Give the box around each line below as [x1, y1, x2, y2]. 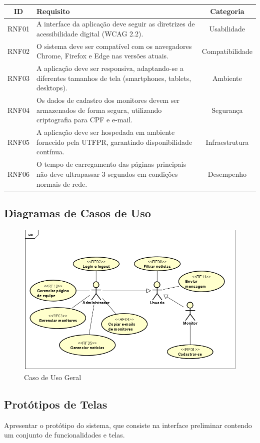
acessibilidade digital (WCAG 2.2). [36, 28, 143, 38]
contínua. [36, 146, 64, 157]
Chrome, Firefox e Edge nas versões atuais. [36, 50, 169, 61]
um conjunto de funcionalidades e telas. [4, 430, 125, 440]
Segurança [211, 104, 243, 115]
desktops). [36, 82, 67, 93]
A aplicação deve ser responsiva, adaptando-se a [36, 63, 183, 73]
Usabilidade [209, 23, 245, 34]
